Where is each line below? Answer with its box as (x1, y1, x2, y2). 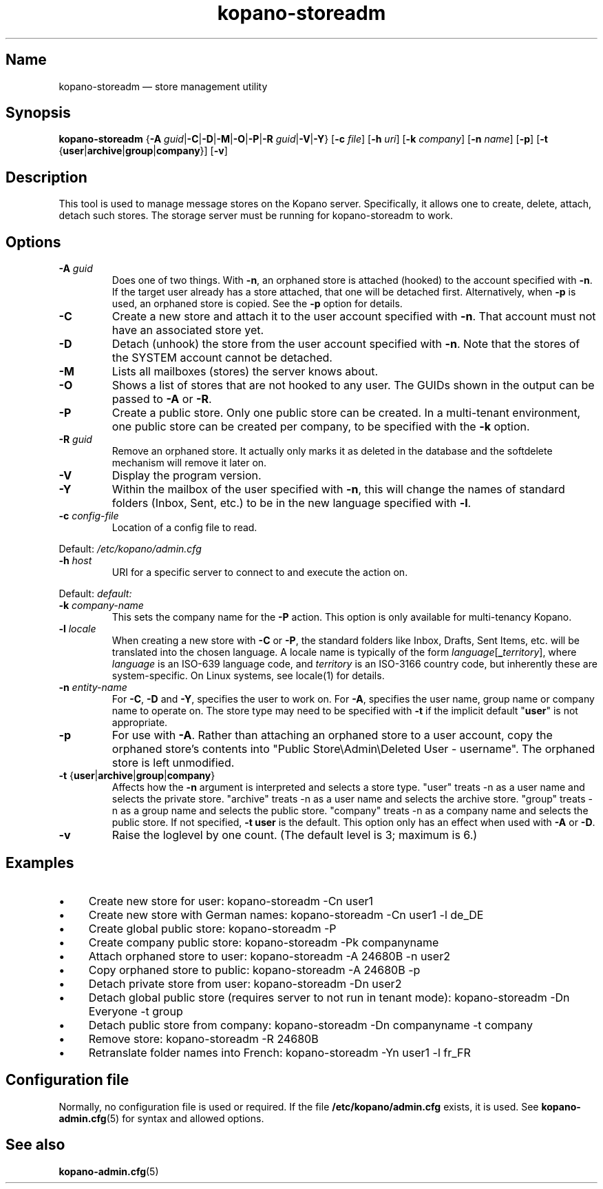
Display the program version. (112, 468, 262, 483)
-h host (59, 555, 92, 567)
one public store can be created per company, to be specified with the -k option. (112, 420, 530, 434)
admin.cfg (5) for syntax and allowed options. (59, 1112, 264, 1124)
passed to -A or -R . (112, 392, 212, 406)
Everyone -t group (88, 1004, 183, 1018)
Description (6, 168, 87, 186)
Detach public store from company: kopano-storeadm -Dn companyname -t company (88, 1017, 533, 1032)
